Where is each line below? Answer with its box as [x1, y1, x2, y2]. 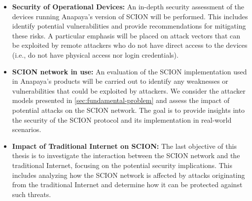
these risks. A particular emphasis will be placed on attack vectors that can [12, 30, 240, 40]
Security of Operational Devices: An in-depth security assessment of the [12, 1, 244, 11]
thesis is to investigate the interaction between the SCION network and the [12, 150, 240, 161]
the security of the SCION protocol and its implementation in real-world [12, 114, 232, 125]
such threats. [12, 189, 51, 199]
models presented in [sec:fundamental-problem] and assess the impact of [12, 95, 230, 105]
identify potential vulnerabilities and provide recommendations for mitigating [12, 21, 246, 31]
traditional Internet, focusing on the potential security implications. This [12, 160, 232, 170]
